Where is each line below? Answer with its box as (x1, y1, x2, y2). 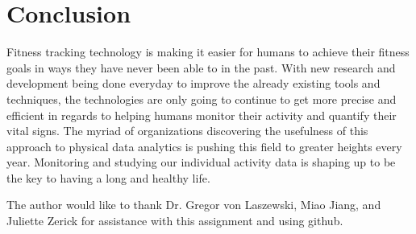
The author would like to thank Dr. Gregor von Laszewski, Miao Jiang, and (6, 196, 381, 213)
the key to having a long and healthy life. (6, 169, 210, 186)
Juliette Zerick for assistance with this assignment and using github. (6, 212, 343, 229)
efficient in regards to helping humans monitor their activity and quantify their (6, 106, 397, 123)
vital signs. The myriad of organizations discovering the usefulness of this (6, 122, 368, 139)
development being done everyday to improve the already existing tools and (6, 75, 381, 92)
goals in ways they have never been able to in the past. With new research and (6, 59, 396, 76)
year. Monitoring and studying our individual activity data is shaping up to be (6, 154, 396, 170)
